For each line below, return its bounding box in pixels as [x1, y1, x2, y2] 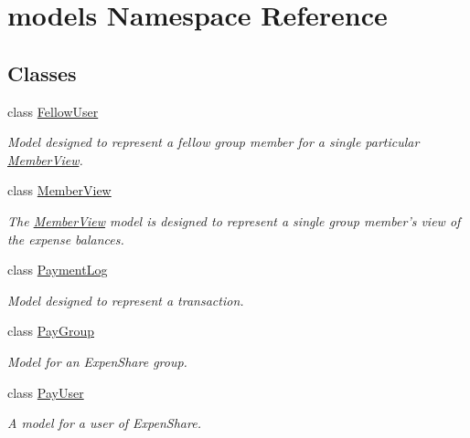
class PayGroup [7, 321, 95, 340]
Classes [7, 58, 77, 87]
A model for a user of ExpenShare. [7, 413, 201, 433]
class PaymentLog [7, 260, 108, 279]
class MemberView [7, 181, 112, 200]
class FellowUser [7, 101, 99, 120]
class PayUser [7, 382, 84, 401]
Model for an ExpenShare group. [7, 351, 187, 370]
